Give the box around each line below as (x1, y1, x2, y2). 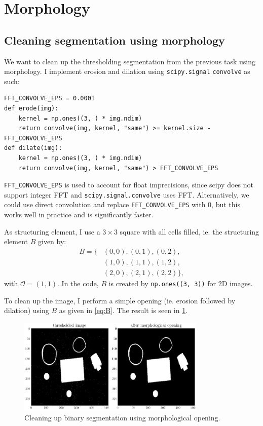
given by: (38, 236, 66, 247)
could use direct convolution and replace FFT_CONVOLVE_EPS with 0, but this (4, 199, 240, 210)
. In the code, (57, 278, 99, 289)
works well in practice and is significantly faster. (4, 209, 154, 220)
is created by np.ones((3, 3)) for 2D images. (108, 278, 253, 289)
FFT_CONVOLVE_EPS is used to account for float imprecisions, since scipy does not (4, 179, 253, 190)
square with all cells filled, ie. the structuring (120, 226, 259, 237)
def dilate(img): (4, 144, 62, 152)
